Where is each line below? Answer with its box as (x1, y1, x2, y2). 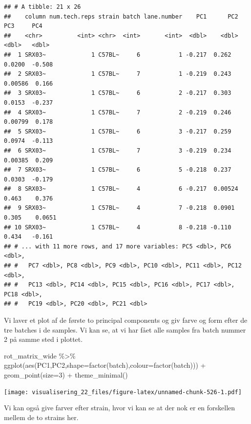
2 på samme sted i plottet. (4, 334, 83, 344)
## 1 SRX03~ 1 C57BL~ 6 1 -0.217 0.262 (4, 51, 231, 58)
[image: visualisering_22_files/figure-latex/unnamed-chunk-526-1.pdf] (4, 388, 242, 396)
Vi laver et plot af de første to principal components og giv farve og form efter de (4, 315, 248, 325)
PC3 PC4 (4, 22, 42, 30)
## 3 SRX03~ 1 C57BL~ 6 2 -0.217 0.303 (4, 89, 231, 97)
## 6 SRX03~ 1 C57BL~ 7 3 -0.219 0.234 (4, 147, 231, 154)
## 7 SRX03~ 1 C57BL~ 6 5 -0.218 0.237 (4, 166, 231, 174)
